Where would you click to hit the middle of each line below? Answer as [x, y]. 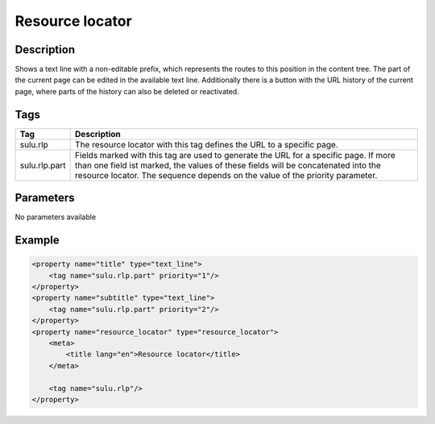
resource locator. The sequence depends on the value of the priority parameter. [226, 175]
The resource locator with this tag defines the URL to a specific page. [207, 144]
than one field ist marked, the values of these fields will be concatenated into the [228, 165]
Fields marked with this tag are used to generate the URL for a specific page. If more [235, 155]
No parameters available [56, 217]
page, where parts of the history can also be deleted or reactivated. [127, 91]
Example [37, 241]
